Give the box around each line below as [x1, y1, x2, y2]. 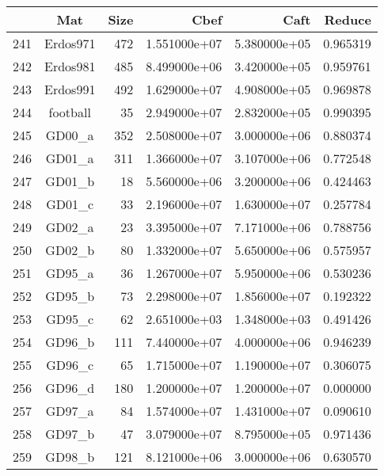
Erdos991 [44, 80, 96, 98]
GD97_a [45, 402, 94, 420]
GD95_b [45, 287, 95, 305]
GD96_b [45, 333, 95, 351]
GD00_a [45, 126, 94, 144]
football [48, 103, 91, 121]
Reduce [324, 10, 371, 29]
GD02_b [45, 241, 95, 259]
